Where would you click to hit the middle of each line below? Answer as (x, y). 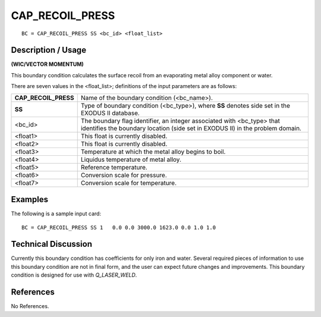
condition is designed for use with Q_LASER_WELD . (74, 275)
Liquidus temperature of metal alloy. (131, 159)
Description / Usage (48, 50)
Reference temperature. (114, 167)
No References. (30, 306)
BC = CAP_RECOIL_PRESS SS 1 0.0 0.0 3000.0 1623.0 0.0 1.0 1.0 (119, 227)
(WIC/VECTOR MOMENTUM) (48, 64)
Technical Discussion (51, 244)
